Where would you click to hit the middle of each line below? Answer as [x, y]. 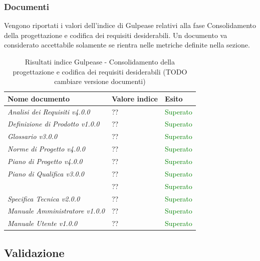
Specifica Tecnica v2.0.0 [44, 198]
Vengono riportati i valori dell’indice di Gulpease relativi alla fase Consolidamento [130, 25]
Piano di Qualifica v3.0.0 [46, 173]
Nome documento [39, 98]
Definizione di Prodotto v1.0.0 [54, 124]
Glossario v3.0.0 [33, 136]
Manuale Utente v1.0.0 [43, 223]
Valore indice [135, 98]
